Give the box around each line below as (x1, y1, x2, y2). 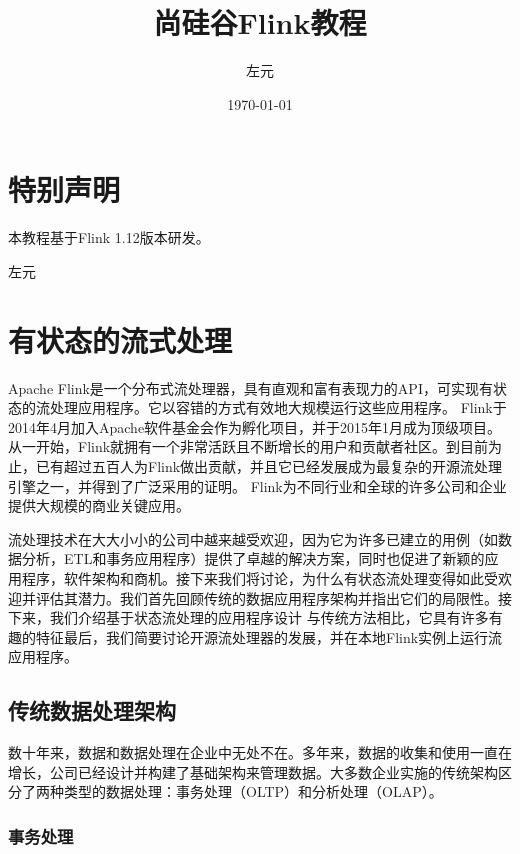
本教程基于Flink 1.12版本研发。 (8, 227, 210, 248)
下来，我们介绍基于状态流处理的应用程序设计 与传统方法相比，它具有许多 (8, 607, 489, 628)
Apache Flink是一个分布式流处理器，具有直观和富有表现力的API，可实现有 (8, 377, 493, 398)
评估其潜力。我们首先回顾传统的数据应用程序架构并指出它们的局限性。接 (35, 587, 512, 608)
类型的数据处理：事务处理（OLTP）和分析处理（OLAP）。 (63, 781, 443, 802)
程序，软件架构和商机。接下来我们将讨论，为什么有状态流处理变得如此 (21, 567, 484, 588)
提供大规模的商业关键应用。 (8, 495, 190, 516)
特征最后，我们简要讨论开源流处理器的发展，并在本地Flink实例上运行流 (35, 626, 503, 647)
